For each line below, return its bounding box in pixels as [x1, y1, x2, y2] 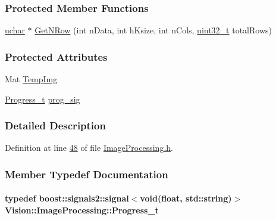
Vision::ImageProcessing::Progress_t [5, 204, 159, 216]
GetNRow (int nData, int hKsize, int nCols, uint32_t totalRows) [34, 24, 272, 36]
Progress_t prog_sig [5, 92, 80, 105]
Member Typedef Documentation [5, 166, 168, 181]
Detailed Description [5, 118, 106, 133]
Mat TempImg [5, 73, 58, 85]
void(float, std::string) [140, 192, 232, 204]
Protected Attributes [5, 49, 108, 64]
